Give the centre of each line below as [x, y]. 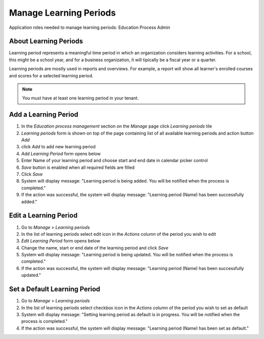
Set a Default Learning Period [55, 289]
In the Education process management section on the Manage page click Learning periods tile [117, 126]
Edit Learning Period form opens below [61, 241]
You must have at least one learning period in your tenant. [80, 98]
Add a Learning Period [44, 115]
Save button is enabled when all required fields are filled [78, 167]
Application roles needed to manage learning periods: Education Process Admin [90, 27]
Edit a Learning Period [43, 215]
